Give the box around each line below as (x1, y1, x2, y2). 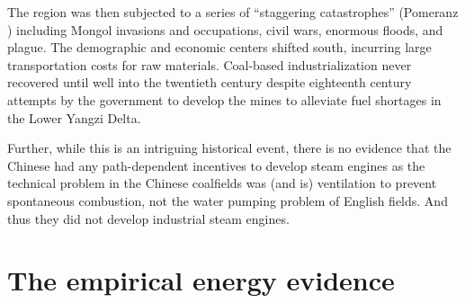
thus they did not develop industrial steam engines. (7, 209, 290, 227)
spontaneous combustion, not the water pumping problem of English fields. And (7, 191, 448, 209)
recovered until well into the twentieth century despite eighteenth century (7, 73, 412, 92)
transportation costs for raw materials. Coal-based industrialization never (7, 55, 412, 74)
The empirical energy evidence (7, 262, 395, 299)
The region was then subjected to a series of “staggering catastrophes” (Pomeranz (7, 3, 459, 21)
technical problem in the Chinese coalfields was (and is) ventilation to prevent (7, 174, 437, 192)
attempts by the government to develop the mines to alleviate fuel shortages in (7, 90, 442, 109)
